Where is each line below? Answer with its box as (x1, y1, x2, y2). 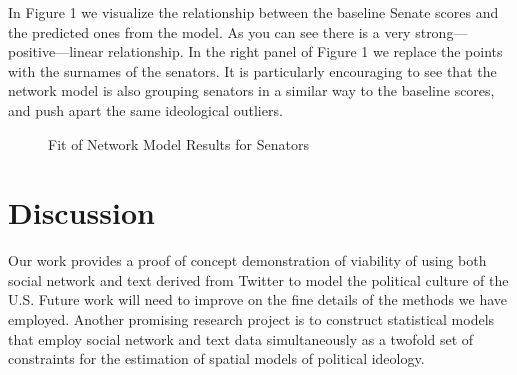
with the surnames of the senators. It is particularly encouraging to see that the (8, 60, 497, 81)
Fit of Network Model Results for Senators (48, 133, 309, 154)
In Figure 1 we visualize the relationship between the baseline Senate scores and (8, 2, 499, 22)
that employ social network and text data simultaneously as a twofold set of (8, 328, 474, 349)
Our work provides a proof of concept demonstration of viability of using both (8, 250, 487, 271)
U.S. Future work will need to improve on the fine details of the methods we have (8, 289, 507, 310)
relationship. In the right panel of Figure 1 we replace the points (108, 41, 503, 62)
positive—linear (8, 41, 104, 62)
